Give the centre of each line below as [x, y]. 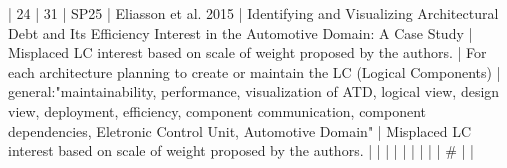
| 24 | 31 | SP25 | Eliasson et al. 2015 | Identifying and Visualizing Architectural [253, 13]
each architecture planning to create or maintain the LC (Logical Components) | [254, 71]
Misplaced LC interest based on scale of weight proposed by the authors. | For [247, 52]
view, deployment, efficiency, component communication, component [217, 110]
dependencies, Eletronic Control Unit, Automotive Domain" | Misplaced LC [240, 130]
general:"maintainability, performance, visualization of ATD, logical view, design [254, 91]
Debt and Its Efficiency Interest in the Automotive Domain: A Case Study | [240, 32]
